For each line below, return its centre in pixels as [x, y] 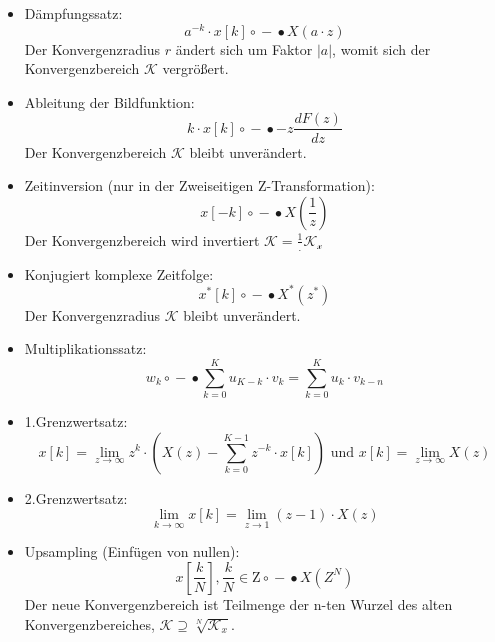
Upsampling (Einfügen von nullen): [132, 551]
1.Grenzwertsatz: [76, 420]
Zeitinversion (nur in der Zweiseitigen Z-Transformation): [199, 185]
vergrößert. [195, 68]
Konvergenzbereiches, [89, 623]
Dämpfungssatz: [73, 13]
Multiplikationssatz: [85, 348]
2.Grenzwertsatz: [76, 497]
